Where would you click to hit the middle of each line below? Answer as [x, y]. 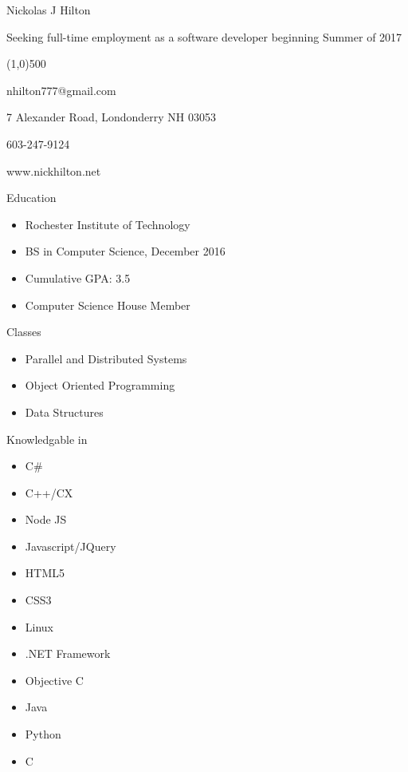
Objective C [54, 680]
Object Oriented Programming [100, 385]
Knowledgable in [47, 439]
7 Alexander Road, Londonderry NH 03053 [112, 117]
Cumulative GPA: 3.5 [78, 277]
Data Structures [64, 412]
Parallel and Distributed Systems [106, 358]
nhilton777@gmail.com [61, 90]
